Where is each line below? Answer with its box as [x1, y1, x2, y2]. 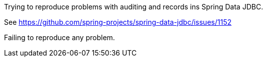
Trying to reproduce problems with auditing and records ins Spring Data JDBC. [4, 2, 263, 11]
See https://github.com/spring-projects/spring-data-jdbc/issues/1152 [4, 18, 231, 26]
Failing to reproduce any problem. [4, 33, 115, 42]
